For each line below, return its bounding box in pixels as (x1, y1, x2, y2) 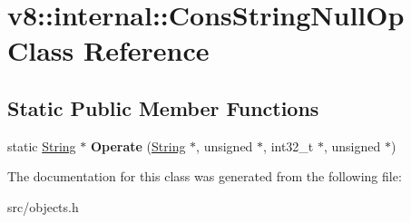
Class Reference (7, 32, 210, 69)
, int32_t (263, 136, 314, 155)
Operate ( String (90, 136, 186, 155)
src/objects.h (7, 197, 79, 216)
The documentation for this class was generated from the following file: (7, 167, 402, 186)
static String (7, 136, 76, 155)
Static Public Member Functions (7, 93, 319, 121)
